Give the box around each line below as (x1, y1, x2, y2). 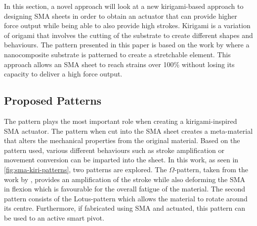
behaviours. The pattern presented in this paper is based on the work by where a (4, 39, 250, 50)
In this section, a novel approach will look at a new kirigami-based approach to (4, 1, 244, 11)
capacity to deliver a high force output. (4, 69, 123, 79)
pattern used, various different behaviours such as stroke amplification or (4, 145, 224, 155)
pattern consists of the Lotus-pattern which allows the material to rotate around (4, 193, 248, 203)
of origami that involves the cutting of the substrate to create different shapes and (4, 30, 253, 40)
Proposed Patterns (4, 93, 102, 108)
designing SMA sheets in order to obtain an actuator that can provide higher (4, 10, 237, 21)
